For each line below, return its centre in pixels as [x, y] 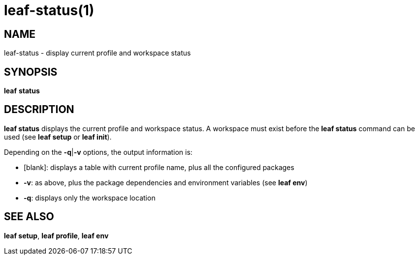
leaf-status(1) [49, 10]
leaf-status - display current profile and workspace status [97, 53]
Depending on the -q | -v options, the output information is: [98, 152]
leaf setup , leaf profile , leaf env [56, 235]
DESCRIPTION [39, 110]
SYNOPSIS [31, 72]
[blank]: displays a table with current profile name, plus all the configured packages [159, 167]
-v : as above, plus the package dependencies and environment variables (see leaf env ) [166, 182]
